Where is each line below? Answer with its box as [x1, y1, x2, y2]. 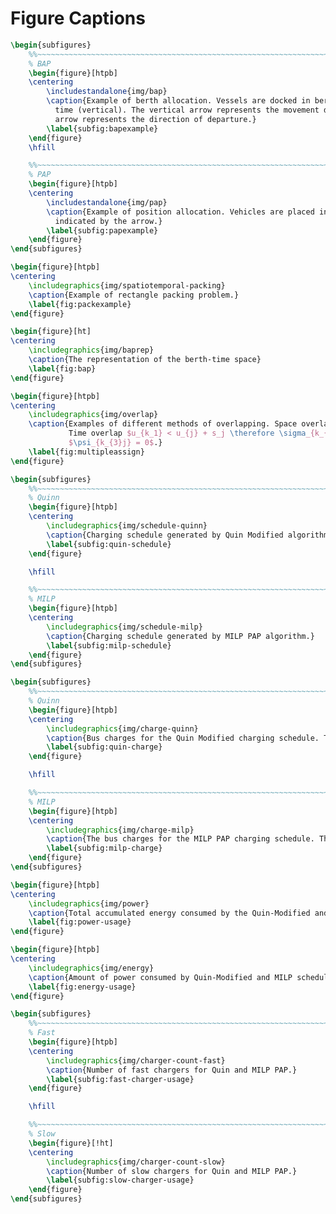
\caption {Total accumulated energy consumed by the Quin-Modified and [28, 908, 329, 918]
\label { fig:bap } [28, 363, 97, 374]
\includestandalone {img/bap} [46, 87, 168, 97]
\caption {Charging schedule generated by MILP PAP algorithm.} [46, 631, 315, 641]
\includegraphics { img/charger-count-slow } [46, 1157, 226, 1167]
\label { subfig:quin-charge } [46, 742, 163, 752]
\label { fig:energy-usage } [28, 982, 137, 992]
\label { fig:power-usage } [28, 917, 132, 927]
